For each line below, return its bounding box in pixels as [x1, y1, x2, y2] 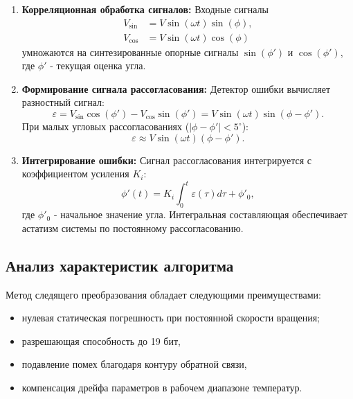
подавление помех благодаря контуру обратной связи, [21, 357, 247, 371]
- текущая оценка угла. [50, 58, 146, 73]
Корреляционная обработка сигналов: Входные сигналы [21, 2, 269, 16]
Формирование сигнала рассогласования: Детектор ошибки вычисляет [21, 81, 331, 96]
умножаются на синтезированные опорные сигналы [21, 44, 239, 59]
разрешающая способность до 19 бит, [21, 333, 181, 348]
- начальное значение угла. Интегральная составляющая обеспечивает [53, 207, 347, 222]
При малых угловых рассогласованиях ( [21, 119, 190, 134]
